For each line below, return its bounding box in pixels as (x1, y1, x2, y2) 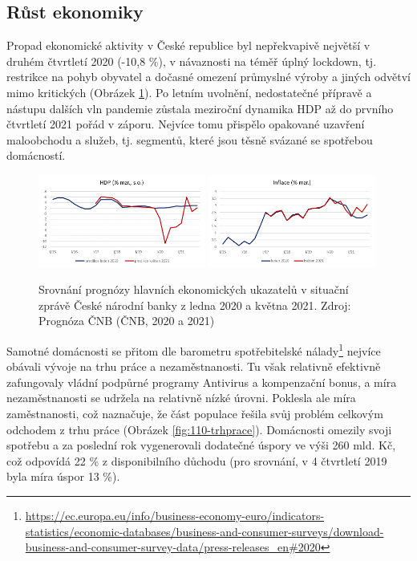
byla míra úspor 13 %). (6, 468, 120, 485)
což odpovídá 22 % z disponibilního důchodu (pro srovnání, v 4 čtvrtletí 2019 (6, 452, 387, 469)
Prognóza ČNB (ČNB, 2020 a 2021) (38, 312, 215, 329)
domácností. (6, 147, 66, 164)
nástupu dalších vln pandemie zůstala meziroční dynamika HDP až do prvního (6, 100, 394, 116)
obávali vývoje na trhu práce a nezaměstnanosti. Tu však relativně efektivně (6, 358, 381, 375)
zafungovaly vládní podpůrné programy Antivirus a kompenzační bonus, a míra (6, 373, 397, 390)
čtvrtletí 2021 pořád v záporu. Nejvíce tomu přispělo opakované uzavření (6, 116, 365, 132)
